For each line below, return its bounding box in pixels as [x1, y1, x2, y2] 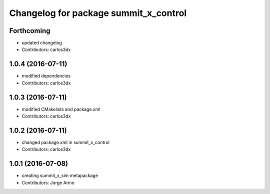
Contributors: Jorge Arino [21, 179, 74, 185]
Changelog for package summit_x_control [9, 7, 187, 18]
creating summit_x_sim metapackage [21, 172, 98, 178]
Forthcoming [9, 26, 50, 35]
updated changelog [21, 40, 62, 46]
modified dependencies [21, 73, 71, 79]
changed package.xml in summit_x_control [21, 139, 110, 145]
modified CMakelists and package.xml [21, 106, 100, 112]
